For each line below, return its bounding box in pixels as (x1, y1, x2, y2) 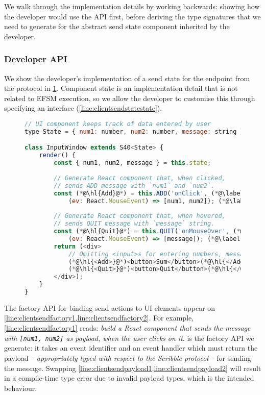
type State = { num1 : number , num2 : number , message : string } (25, 128, 244, 135)
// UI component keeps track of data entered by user (25, 120, 211, 128)
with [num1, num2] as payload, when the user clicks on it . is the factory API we (4, 332, 254, 343)
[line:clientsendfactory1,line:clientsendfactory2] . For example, (4, 312, 194, 323)
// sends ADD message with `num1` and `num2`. (54, 182, 215, 189)
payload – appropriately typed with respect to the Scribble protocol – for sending (4, 352, 251, 363)
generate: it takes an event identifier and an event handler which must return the (4, 342, 258, 353)
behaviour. (4, 382, 37, 393)
